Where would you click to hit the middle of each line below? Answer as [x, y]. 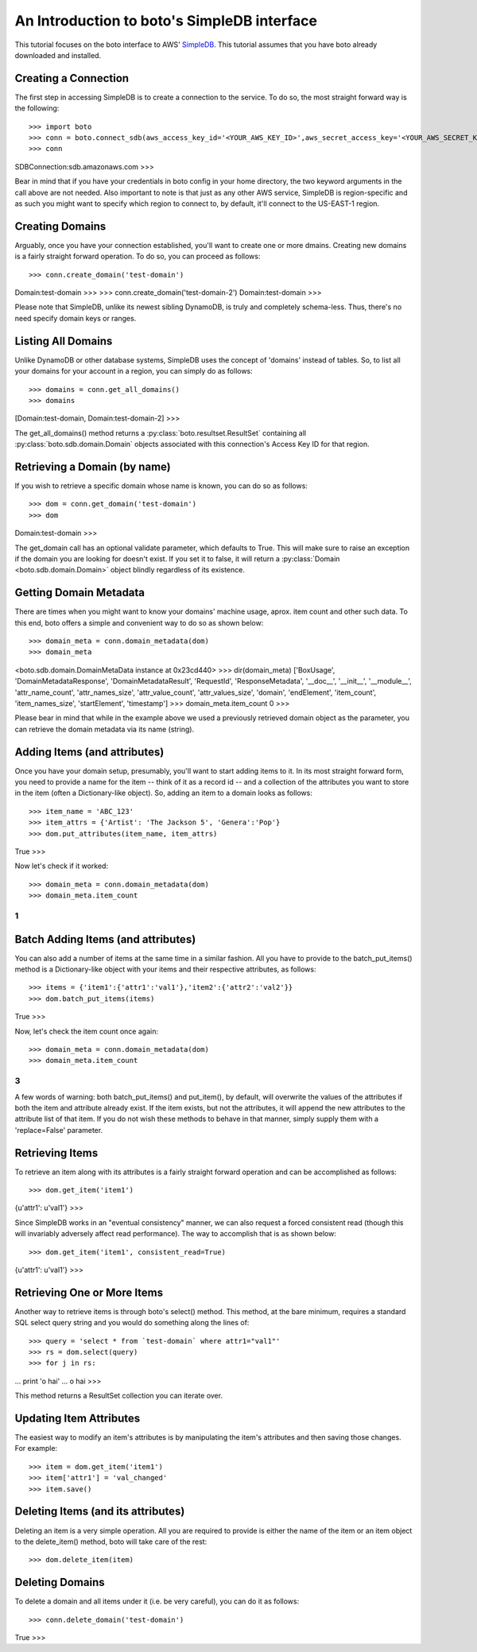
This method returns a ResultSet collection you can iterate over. [118, 1396]
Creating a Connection [72, 78]
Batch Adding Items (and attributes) [105, 939]
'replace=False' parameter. [59, 1130]
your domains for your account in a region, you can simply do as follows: [134, 371]
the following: [37, 108]
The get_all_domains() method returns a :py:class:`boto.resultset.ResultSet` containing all [160, 432]
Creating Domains [60, 226]
